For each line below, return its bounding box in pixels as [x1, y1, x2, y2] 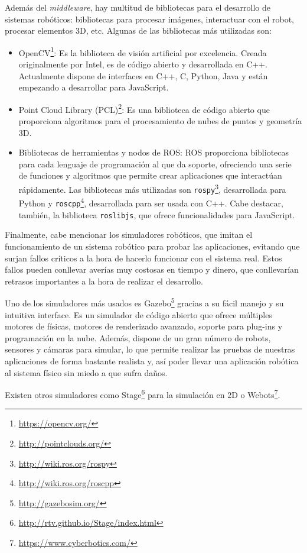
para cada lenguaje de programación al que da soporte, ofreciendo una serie [18, 157, 292, 170]
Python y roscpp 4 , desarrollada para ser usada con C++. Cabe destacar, [18, 195, 283, 209]
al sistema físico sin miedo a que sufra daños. [5, 366, 168, 379]
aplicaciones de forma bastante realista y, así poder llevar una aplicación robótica [5, 354, 299, 367]
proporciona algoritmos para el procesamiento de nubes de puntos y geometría [18, 115, 302, 127]
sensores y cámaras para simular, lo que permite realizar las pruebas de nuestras [5, 343, 295, 355]
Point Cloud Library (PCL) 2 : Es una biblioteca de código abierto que [18, 101, 270, 115]
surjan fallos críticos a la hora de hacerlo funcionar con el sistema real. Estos [5, 251, 282, 264]
